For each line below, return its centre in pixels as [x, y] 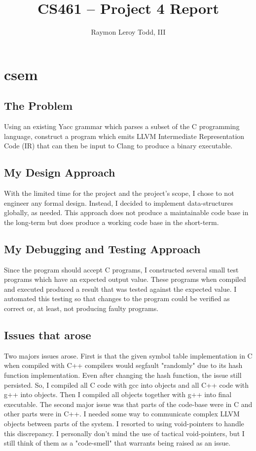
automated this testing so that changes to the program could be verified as [117, 298]
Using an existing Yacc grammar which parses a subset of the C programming [122, 126]
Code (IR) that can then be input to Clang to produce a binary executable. [118, 146]
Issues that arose [48, 335]
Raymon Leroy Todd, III [128, 32]
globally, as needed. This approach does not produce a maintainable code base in [126, 212]
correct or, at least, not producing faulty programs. [81, 308]
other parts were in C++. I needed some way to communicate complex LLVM [122, 414]
